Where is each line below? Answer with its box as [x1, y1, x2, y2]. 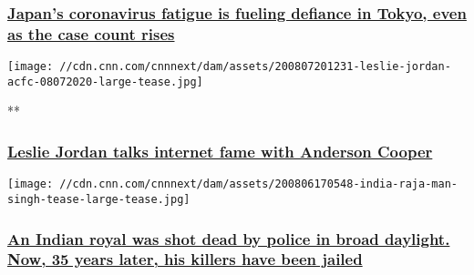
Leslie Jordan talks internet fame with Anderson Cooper [7, 139, 433, 162]
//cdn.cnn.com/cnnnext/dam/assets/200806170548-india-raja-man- [59, 178, 458, 191]
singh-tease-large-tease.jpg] [7, 192, 191, 206]
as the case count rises [7, 22, 175, 45]
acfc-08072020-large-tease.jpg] [7, 75, 203, 88]
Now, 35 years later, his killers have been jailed [7, 248, 363, 270]
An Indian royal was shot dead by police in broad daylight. [7, 227, 450, 250]
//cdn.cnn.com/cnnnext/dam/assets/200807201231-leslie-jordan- [59, 60, 451, 74]
